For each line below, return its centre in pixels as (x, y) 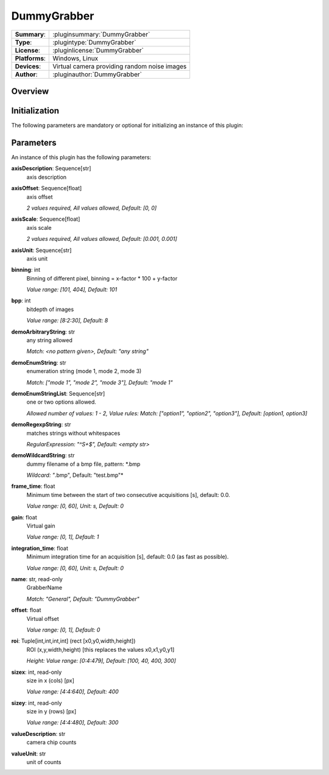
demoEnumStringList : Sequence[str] (58, 393)
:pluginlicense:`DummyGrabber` (98, 50)
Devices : (28, 66)
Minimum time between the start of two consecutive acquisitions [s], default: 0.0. (128, 495)
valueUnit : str (29, 754)
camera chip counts (51, 742)
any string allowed (50, 340)
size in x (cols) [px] (50, 680)
